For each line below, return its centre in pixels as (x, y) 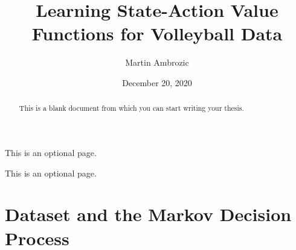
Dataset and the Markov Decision (148, 214)
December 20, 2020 (157, 82)
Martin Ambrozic (157, 62)
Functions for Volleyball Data (157, 33)
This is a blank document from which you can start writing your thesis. (131, 108)
